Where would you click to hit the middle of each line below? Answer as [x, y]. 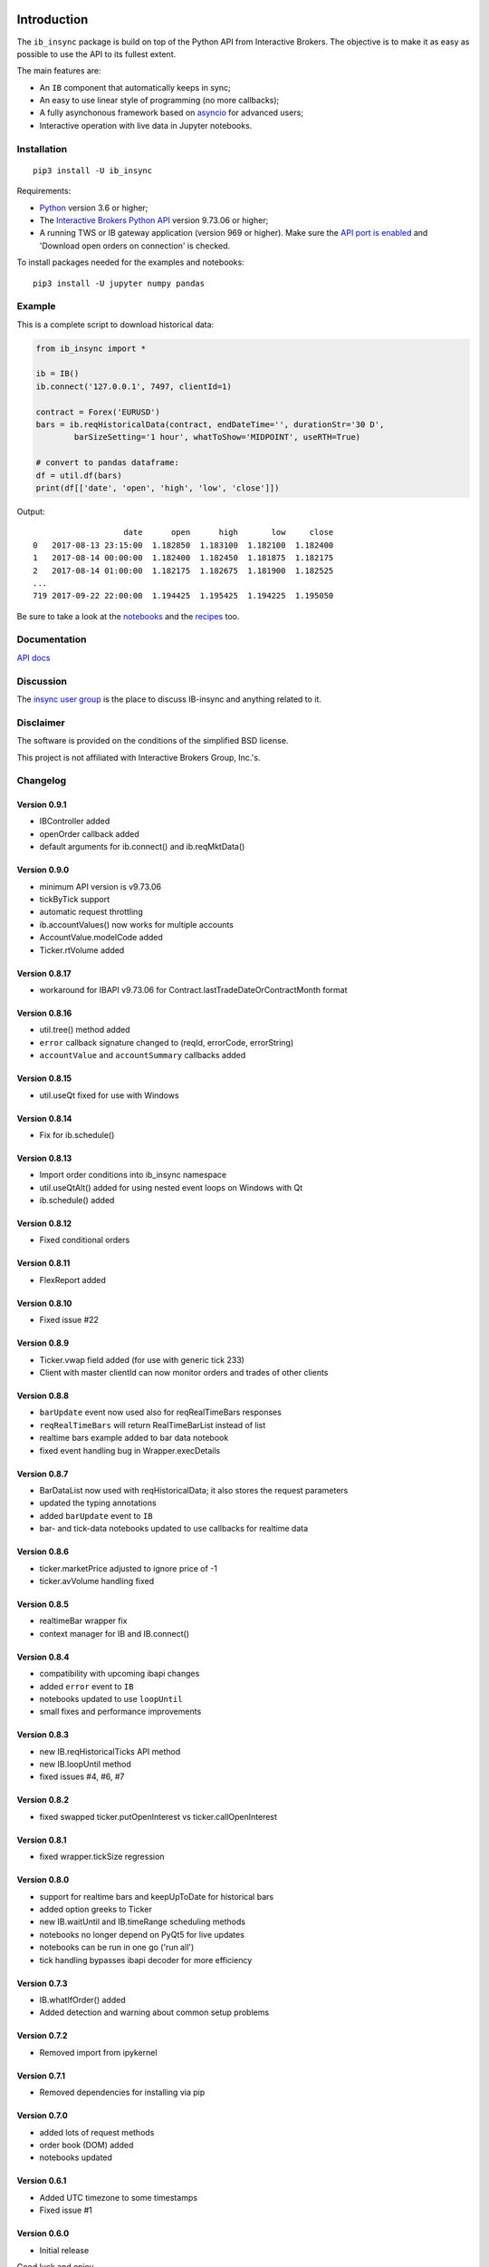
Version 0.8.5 [43, 1604]
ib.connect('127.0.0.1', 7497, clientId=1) [134, 386]
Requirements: [44, 191]
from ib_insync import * [91, 348]
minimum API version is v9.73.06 [101, 886]
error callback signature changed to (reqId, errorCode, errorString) [167, 1042]
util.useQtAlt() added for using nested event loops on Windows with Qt [171, 1187]
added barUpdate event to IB [96, 1515]
